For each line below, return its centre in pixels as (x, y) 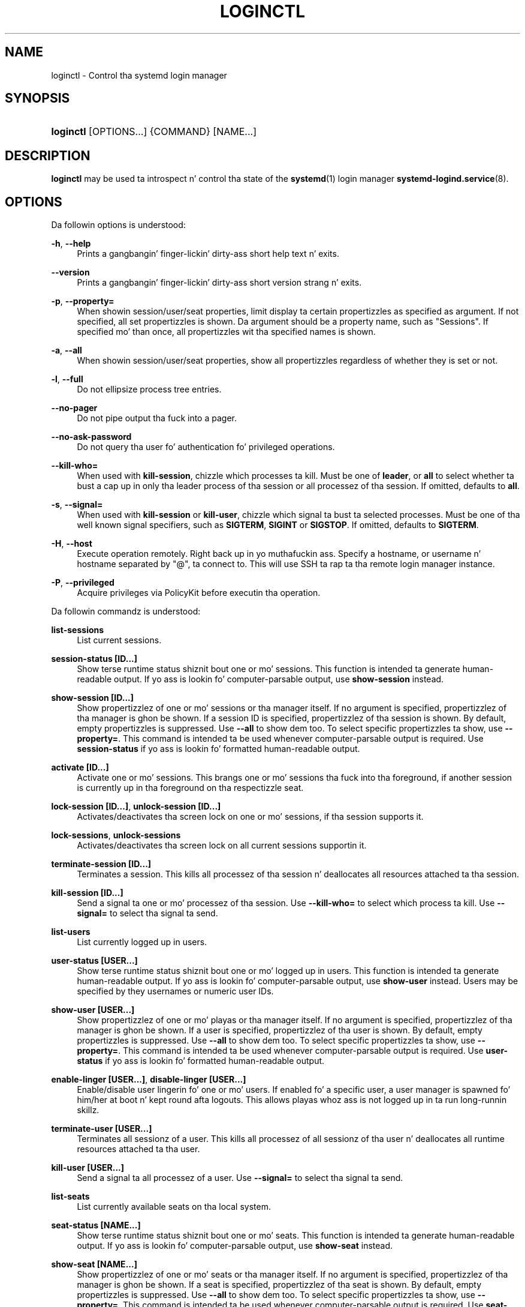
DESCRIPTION (48, 155)
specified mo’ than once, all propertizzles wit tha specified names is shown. (226, 332)
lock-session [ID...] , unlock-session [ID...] (136, 807)
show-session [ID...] (93, 698)
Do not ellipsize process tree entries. (149, 389)
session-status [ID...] (94, 659)
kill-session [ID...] (87, 893)
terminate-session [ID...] (101, 864)
